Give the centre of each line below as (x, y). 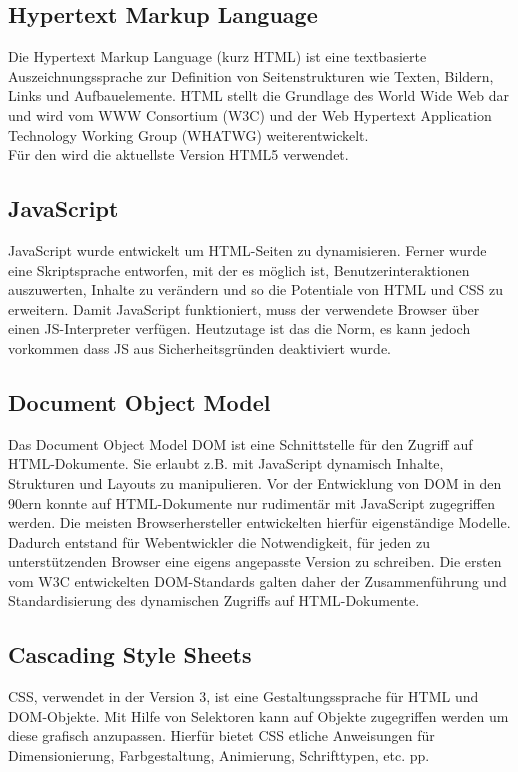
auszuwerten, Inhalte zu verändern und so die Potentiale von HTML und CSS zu (255, 289)
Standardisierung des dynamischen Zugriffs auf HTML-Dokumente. (214, 600)
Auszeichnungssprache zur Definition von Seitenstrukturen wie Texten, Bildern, (251, 75)
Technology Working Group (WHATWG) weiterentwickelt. (188, 134)
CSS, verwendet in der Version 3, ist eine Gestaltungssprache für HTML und (243, 696)
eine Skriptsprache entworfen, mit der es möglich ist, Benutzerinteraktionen (239, 269)
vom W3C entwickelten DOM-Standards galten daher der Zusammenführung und (257, 580)
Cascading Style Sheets (130, 654)
